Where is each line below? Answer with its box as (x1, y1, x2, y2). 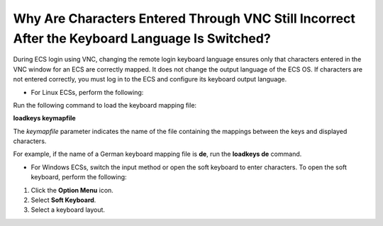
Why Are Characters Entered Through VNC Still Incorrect (13, 11, 356, 26)
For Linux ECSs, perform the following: (30, 88, 144, 96)
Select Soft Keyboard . (30, 196, 96, 205)
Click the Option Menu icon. (30, 186, 113, 194)
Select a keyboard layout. (30, 205, 106, 214)
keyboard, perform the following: (30, 173, 127, 181)
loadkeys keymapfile (13, 114, 76, 123)
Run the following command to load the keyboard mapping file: (13, 101, 197, 109)
